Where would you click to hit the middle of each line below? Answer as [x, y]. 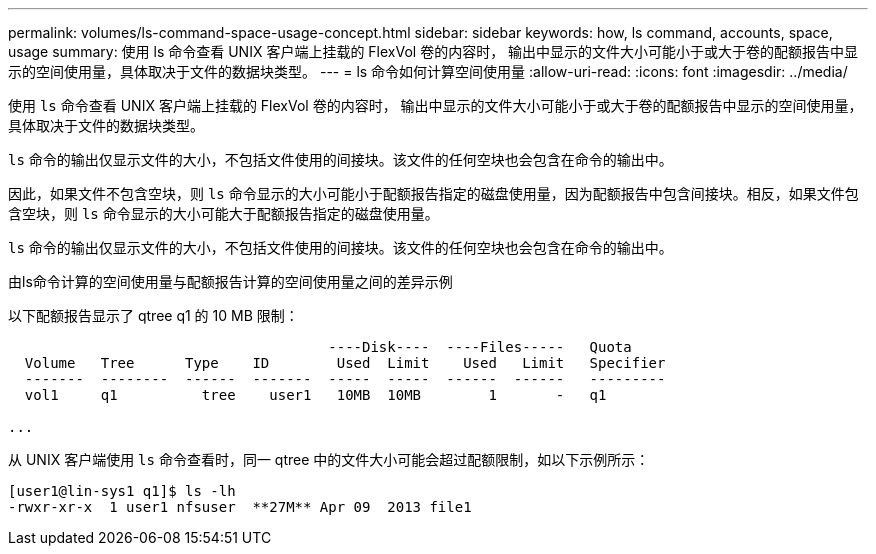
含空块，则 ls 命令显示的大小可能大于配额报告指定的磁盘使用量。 [223, 213]
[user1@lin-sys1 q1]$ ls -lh [122, 491]
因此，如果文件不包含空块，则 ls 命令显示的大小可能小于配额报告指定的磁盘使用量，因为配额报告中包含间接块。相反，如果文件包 [433, 193]
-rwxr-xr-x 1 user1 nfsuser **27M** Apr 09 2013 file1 [240, 507]
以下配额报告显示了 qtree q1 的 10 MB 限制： [153, 315]
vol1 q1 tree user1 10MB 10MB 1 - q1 [315, 395]
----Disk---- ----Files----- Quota [480, 347]
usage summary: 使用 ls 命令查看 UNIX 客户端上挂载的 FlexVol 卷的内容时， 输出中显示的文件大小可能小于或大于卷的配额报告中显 [433, 51]
